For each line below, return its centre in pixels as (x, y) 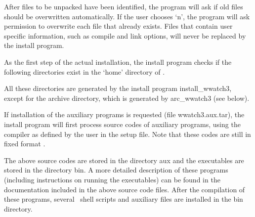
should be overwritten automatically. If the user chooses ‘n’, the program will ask (127, 16)
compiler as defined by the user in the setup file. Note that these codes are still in (127, 134)
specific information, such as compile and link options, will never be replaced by (125, 35)
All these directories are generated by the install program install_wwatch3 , (118, 88)
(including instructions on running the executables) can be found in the (112, 179)
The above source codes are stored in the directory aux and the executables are (124, 160)
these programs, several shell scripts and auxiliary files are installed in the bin (124, 199)
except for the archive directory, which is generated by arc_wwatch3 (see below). (127, 98)
